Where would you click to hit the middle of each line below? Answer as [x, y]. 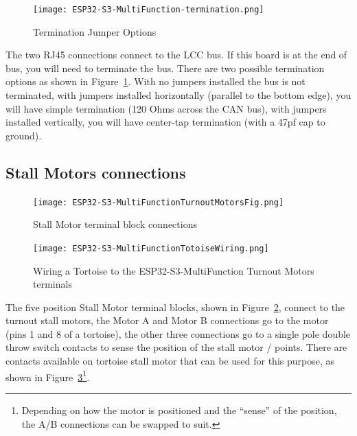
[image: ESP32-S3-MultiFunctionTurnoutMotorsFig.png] [159, 202]
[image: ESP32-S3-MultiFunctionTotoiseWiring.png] [151, 248]
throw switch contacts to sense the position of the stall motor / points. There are [176, 347]
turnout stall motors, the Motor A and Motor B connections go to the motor [167, 320]
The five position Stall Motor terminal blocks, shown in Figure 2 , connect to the [175, 307]
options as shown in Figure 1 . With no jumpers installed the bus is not [156, 81]
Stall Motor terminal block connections [115, 224]
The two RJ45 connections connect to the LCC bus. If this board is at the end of [176, 55]
